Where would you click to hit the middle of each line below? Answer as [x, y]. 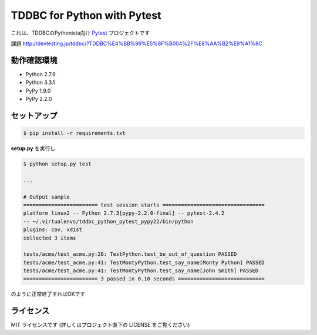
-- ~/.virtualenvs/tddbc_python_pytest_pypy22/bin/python [108, 221]
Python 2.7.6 [41, 74]
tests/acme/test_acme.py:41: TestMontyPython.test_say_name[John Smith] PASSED [141, 271]
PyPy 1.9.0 [38, 90]
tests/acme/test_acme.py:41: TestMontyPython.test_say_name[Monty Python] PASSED [144, 262]
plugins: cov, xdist [53, 230]
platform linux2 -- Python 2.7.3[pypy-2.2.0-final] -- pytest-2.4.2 [124, 213]
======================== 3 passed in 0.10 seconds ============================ [144, 279]
